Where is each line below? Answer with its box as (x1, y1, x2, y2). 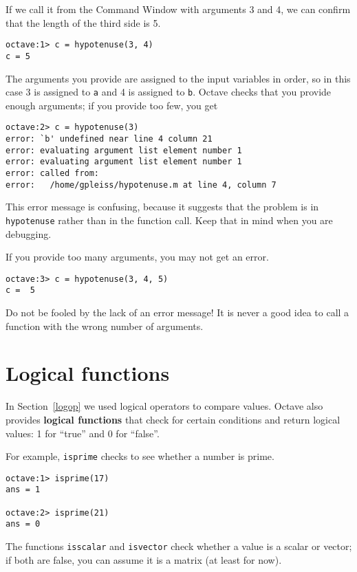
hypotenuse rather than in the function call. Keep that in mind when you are (6, 212, 333, 227)
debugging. (6, 226, 52, 241)
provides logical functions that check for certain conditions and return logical (6, 412, 340, 426)
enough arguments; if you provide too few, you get (6, 98, 218, 112)
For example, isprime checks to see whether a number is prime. (6, 449, 274, 463)
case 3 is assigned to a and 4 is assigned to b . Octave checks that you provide (6, 85, 332, 99)
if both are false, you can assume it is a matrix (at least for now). (6, 552, 282, 566)
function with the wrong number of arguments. (6, 318, 204, 333)
